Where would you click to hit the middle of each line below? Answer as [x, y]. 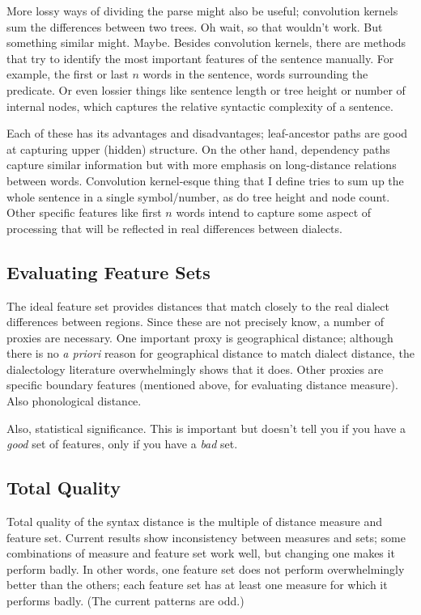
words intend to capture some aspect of [274, 212]
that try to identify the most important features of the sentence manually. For [200, 58]
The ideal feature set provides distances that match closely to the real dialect [198, 305]
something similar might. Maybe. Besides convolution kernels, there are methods [206, 42]
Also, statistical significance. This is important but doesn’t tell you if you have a [206, 428]
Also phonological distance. [74, 401]
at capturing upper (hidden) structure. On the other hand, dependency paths [198, 148]
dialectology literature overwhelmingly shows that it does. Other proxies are [195, 369]
